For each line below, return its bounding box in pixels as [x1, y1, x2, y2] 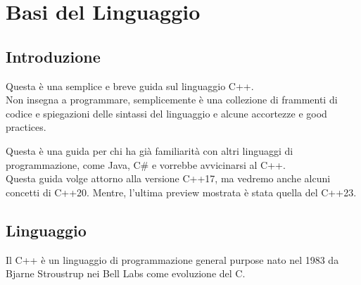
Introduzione [6, 45, 101, 67]
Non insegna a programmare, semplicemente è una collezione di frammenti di [6, 92, 338, 107]
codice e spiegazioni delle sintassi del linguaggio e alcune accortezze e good [6, 106, 327, 120]
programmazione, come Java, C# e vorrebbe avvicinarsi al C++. [6, 157, 286, 172]
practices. [6, 120, 46, 134]
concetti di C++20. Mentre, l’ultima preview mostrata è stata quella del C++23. [6, 184, 357, 199]
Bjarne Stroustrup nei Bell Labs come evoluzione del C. [6, 266, 246, 281]
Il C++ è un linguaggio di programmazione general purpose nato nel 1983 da [6, 252, 339, 267]
